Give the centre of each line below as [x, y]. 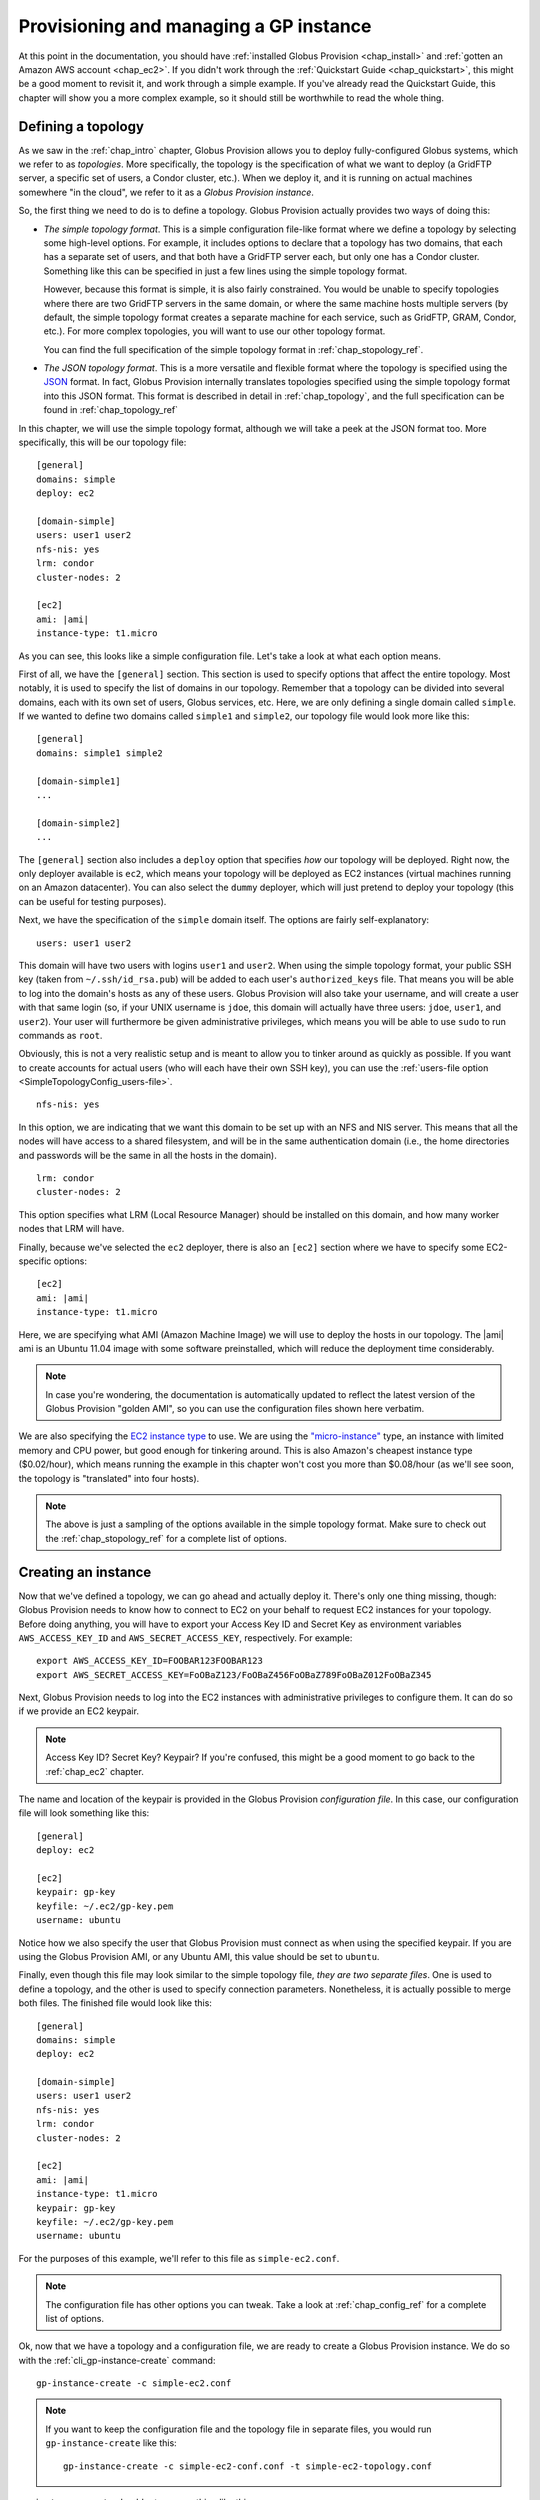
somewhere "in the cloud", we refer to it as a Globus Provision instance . [166, 192]
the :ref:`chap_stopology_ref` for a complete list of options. [166, 1538]
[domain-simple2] [78, 823]
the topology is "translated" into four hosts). [109, 1478]
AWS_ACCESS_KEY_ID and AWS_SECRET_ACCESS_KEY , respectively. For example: [185, 1637]
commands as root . [60, 1035]
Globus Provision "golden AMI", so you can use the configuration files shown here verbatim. [235, 1409]
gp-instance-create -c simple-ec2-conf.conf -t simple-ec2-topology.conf [248, 2466]
